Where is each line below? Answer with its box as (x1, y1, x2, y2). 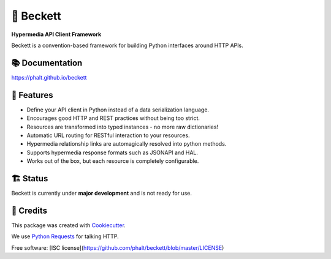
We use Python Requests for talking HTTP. (11, 233, 119, 240)
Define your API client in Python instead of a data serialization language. (26, 106, 210, 113)
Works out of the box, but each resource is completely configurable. (26, 157, 199, 165)
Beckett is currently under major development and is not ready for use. (11, 190, 192, 197)
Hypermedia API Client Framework (11, 31, 102, 38)
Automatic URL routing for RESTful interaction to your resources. (26, 132, 190, 139)
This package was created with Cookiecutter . (11, 221, 126, 229)
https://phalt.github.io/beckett (11, 73, 87, 81)
